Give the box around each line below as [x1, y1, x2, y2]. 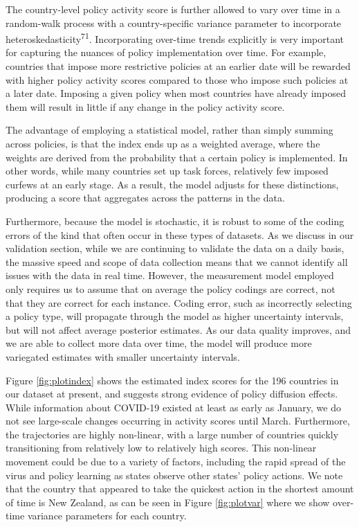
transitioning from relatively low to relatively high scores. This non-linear [6, 440, 317, 455]
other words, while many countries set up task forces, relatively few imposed [6, 163, 329, 178]
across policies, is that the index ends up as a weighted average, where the [6, 136, 320, 150]
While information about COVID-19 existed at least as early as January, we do [6, 400, 341, 414]
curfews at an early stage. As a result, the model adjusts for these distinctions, [6, 177, 339, 191]
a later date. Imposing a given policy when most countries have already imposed [6, 86, 346, 100]
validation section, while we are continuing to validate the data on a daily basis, [6, 241, 344, 256]
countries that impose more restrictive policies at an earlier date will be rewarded [6, 59, 351, 73]
